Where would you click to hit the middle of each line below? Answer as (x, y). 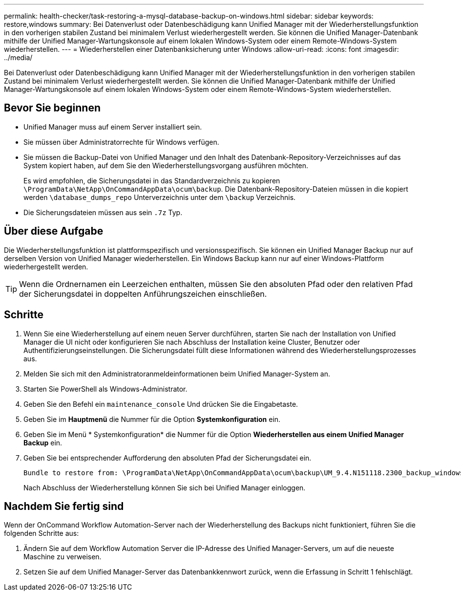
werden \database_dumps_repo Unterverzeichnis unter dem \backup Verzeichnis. (160, 197)
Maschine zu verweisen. (63, 557)
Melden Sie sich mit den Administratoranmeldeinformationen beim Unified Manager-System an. (177, 374)
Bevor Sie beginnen (52, 108)
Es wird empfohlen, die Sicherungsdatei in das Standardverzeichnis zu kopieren (152, 180)
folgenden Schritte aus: (42, 533)
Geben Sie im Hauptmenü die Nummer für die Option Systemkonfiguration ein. (152, 419)
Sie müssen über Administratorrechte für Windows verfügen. (121, 142)
